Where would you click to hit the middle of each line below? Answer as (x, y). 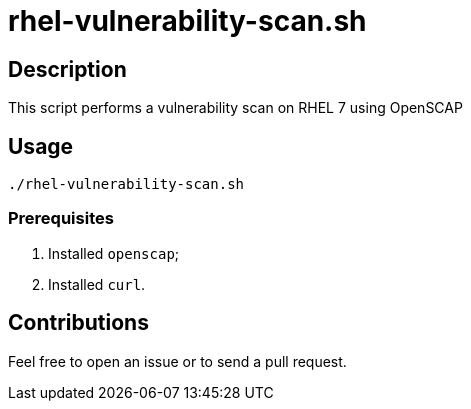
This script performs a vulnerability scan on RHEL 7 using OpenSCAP (235, 108)
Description (67, 69)
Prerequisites (61, 218)
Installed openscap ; (114, 253)
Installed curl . (97, 284)
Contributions (78, 323)
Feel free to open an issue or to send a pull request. (177, 361)
